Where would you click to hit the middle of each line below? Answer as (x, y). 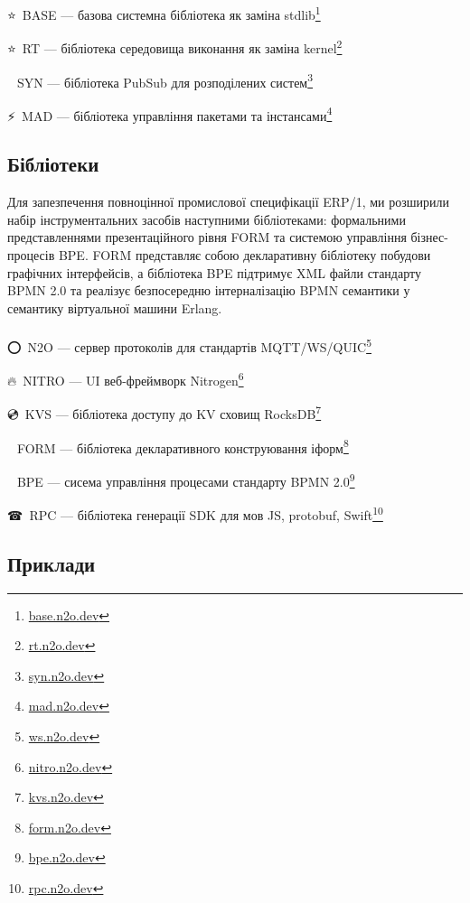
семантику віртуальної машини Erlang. (115, 307)
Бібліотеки (53, 164)
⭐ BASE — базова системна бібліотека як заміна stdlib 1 (164, 13)
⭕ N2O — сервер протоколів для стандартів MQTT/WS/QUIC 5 (189, 345)
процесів (31, 254)
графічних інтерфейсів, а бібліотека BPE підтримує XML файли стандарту (214, 272)
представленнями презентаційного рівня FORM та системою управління (207, 237)
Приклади (52, 563)
